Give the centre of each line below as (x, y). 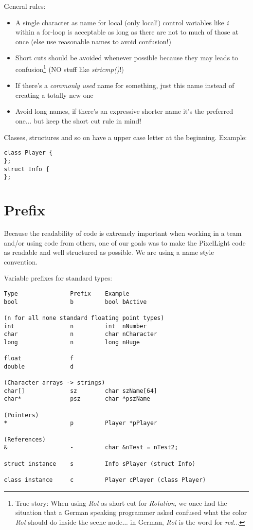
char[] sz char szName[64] (81, 391)
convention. (21, 261)
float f (39, 359)
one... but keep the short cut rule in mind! (78, 121)
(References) (25, 439)
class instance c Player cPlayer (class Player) (105, 480)
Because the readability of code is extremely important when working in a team (123, 233)
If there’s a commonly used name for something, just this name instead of (125, 85)
